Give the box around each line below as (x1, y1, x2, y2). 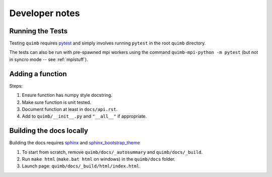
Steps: (9, 83, 23, 89)
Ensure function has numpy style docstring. (22, 92, 113, 98)
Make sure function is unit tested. (22, 99, 92, 105)
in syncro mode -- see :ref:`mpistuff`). (9, 56, 88, 63)
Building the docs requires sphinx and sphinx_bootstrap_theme (9, 140, 141, 146)
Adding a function (9, 70, 67, 78)
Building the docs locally (9, 127, 88, 135)
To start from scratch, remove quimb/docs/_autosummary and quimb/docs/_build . (22, 149, 203, 155)
